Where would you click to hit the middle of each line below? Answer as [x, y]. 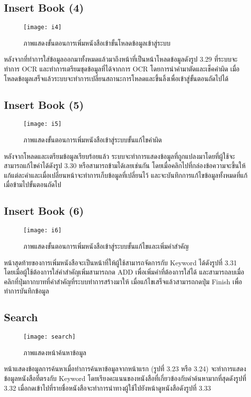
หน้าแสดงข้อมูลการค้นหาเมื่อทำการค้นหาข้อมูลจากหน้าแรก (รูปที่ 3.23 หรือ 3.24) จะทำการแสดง [125, 369]
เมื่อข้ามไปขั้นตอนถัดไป [33, 184]
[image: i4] [43, 27]
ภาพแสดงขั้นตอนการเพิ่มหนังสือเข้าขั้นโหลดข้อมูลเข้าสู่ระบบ [97, 43]
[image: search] [50, 337]
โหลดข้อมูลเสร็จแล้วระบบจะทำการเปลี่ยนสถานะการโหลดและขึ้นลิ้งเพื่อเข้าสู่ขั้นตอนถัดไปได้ [116, 78]
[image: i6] [43, 231]
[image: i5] [43, 124]
